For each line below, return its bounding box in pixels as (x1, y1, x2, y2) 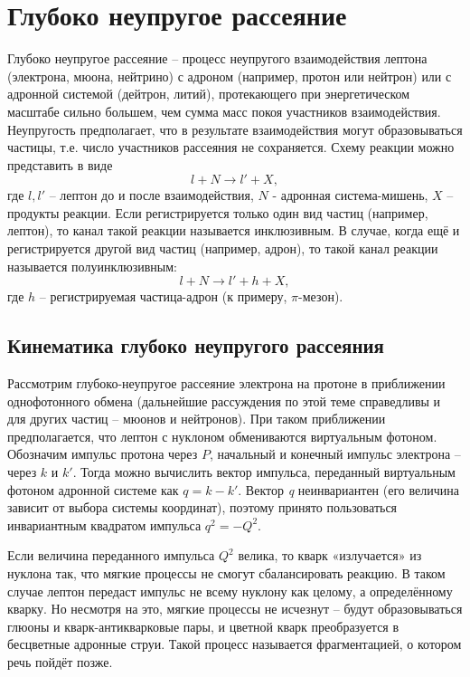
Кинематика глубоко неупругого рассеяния (7, 331, 384, 359)
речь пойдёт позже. (7, 652, 113, 671)
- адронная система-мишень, (272, 186, 428, 205)
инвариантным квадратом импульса (7, 515, 202, 534)
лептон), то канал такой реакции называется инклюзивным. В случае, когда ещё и (7, 221, 460, 240)
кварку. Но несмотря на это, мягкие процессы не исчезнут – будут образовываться (7, 599, 463, 618)
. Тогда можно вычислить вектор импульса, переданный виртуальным (72, 462, 456, 482)
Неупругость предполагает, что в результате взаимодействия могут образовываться (7, 119, 463, 138)
